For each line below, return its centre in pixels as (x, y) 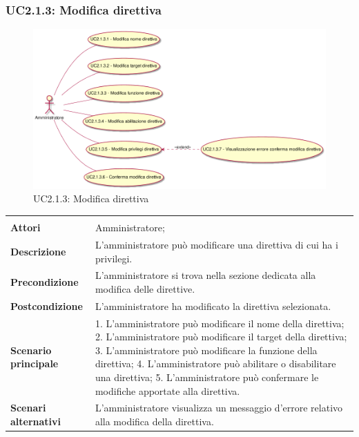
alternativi (36, 421)
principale (35, 363)
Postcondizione (47, 305)
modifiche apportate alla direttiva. (167, 390)
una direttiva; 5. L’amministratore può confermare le (207, 377)
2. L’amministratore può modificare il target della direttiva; (221, 337)
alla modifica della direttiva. (154, 421)
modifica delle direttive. (145, 288)
